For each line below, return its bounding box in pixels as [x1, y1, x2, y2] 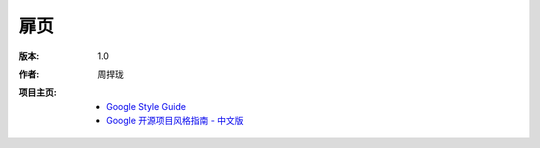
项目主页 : [18, 86, 57, 99]
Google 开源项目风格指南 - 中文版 [106, 115, 244, 127]
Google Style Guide [106, 100, 187, 112]
